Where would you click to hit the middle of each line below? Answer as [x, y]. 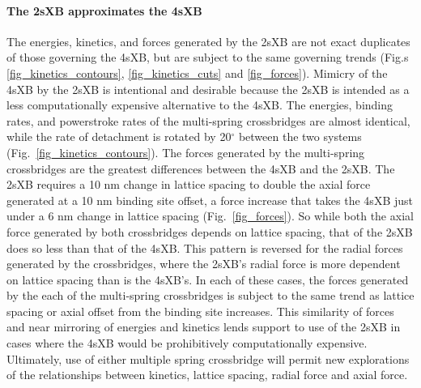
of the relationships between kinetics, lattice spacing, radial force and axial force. [207, 375]
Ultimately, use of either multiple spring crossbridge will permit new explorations [208, 358]
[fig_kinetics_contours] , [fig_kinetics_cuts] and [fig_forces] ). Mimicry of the [197, 72]
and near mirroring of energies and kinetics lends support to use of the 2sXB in [204, 327]
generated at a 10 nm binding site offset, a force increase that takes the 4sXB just [210, 200]
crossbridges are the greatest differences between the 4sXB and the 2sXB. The [201, 168]
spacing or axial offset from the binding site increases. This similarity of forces [200, 311]
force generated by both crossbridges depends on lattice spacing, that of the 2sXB [210, 231]
